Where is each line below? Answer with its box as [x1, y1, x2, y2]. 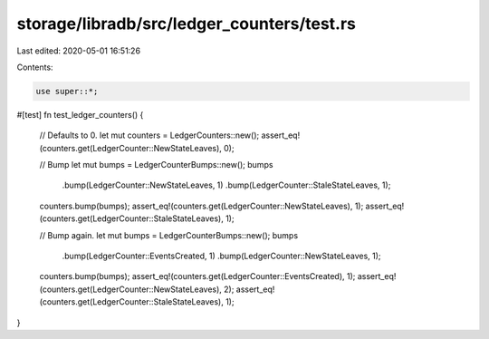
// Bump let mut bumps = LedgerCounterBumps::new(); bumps [39, 160, 273, 170]
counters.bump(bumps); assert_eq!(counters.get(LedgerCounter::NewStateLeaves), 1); [39, 200, 364, 211]
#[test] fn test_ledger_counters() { [16, 109, 144, 120]
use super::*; [35, 86, 99, 96]
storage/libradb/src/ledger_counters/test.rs [16, 14, 357, 34]
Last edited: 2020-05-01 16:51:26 [16, 45, 140, 56]
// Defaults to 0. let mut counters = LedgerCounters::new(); [39, 130, 260, 140]
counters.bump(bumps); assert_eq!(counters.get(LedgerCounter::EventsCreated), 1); [39, 271, 356, 282]
